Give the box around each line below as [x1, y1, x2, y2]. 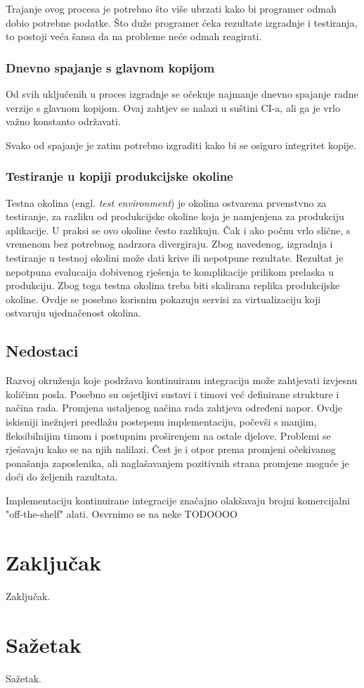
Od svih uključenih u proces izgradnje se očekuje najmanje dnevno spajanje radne [6, 87, 358, 101]
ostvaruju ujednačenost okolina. [6, 305, 141, 320]
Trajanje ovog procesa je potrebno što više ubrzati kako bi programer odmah [6, 1, 337, 15]
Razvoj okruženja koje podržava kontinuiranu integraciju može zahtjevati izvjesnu [6, 373, 358, 388]
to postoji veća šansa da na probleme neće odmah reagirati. [6, 29, 262, 44]
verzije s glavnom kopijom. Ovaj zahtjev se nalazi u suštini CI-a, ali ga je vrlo [6, 100, 340, 115]
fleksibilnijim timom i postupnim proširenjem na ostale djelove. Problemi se [6, 428, 331, 442]
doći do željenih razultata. [6, 469, 118, 484]
